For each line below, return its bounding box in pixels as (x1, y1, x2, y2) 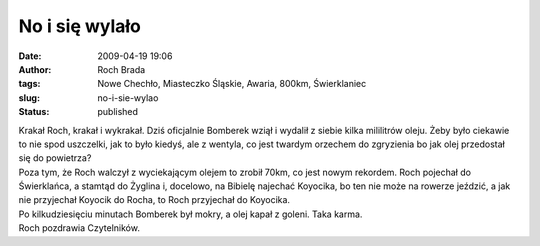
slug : (18, 91, 40, 104)
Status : (18, 106, 50, 118)
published (97, 106, 139, 118)
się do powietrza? (18, 152, 92, 164)
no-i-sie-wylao (97, 91, 159, 104)
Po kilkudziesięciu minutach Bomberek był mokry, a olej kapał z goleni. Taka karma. (18, 208, 363, 220)
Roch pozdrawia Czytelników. (18, 222, 140, 234)
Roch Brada (97, 63, 146, 75)
